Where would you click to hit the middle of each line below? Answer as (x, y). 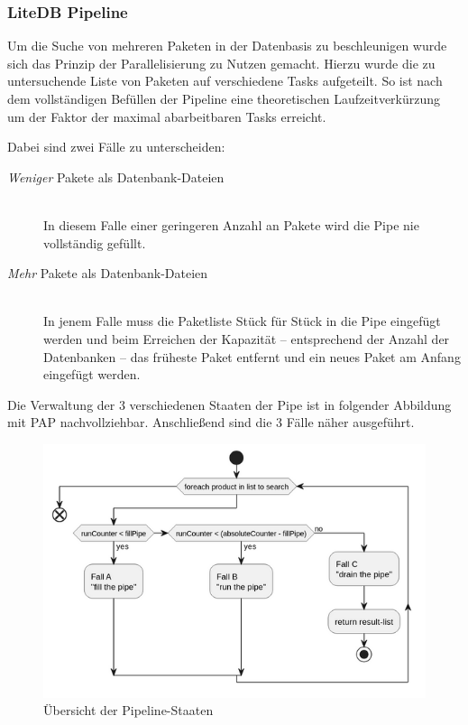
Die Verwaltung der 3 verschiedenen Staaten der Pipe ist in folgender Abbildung (229, 404)
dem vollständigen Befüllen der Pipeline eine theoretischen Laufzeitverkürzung (224, 98)
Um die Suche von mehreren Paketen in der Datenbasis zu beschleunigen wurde (227, 46)
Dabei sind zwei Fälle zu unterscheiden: (116, 147)
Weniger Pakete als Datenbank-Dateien (116, 177)
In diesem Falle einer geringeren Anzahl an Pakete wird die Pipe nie (231, 224)
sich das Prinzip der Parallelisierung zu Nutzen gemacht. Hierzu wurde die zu (221, 63)
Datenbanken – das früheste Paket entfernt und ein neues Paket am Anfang (252, 356)
